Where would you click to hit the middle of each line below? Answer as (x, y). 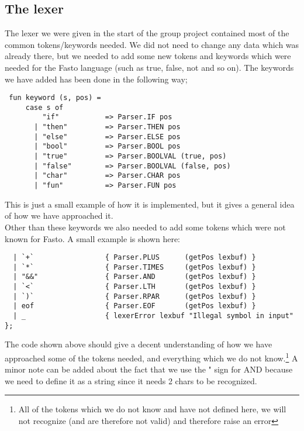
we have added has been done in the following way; (96, 79)
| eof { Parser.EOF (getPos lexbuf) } (134, 306)
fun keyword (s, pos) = (55, 98)
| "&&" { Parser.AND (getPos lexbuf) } (134, 277)
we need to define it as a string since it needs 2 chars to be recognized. (131, 380)
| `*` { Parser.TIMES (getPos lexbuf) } (134, 267)
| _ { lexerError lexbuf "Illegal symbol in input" (153, 316)
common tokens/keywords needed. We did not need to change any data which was (152, 44)
